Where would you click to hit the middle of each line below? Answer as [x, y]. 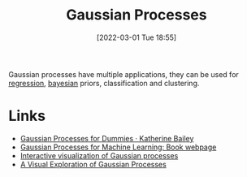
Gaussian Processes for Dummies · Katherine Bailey [107, 138]
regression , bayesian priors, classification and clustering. [104, 83]
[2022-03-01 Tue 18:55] [136, 37]
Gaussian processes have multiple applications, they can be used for [124, 74]
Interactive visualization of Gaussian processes [99, 155]
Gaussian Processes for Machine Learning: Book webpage [118, 147]
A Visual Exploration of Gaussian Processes [93, 164]
